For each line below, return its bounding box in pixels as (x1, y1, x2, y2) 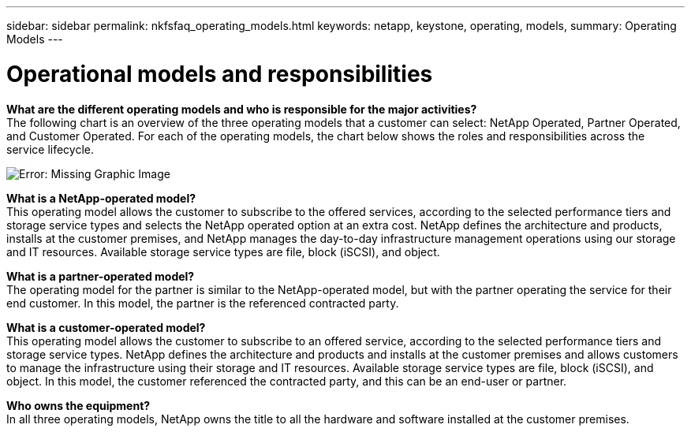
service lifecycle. (6, 142, 95, 156)
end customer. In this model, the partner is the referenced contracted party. (6, 296, 399, 310)
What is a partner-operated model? (6, 269, 195, 283)
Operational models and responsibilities (6, 60, 433, 88)
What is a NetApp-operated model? (6, 191, 196, 205)
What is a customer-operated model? (6, 320, 206, 334)
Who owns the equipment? (6, 398, 151, 412)
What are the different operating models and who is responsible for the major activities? (6, 102, 477, 116)
